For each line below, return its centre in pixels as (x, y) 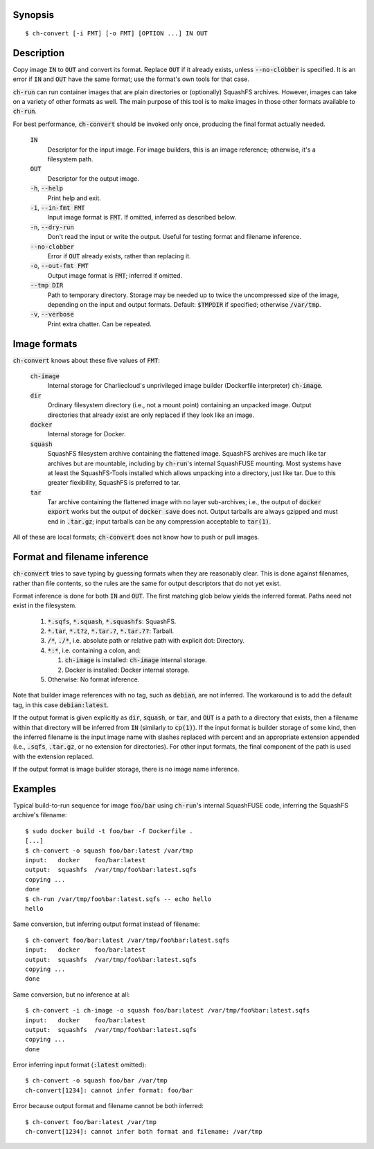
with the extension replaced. (53, 756)
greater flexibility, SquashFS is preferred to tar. (114, 483)
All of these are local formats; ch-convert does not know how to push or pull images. (136, 537)
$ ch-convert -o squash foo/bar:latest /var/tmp (109, 850)
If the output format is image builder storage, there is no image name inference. (126, 769)
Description (39, 53)
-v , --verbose (52, 314)
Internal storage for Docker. (87, 434)
